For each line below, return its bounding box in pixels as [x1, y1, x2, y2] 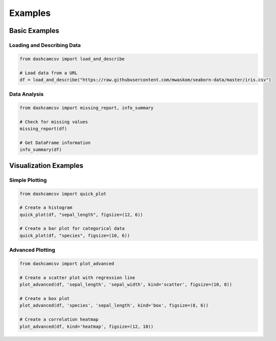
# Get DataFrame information [19, 140, 91, 146]
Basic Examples [9, 26, 60, 35]
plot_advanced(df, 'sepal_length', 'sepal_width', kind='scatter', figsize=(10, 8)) [19, 282, 232, 288]
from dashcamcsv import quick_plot [19, 191, 106, 196]
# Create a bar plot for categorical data [19, 226, 125, 231]
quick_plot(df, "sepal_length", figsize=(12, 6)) [19, 212, 143, 217]
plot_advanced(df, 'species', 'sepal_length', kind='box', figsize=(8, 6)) [19, 303, 209, 309]
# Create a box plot [19, 296, 70, 301]
